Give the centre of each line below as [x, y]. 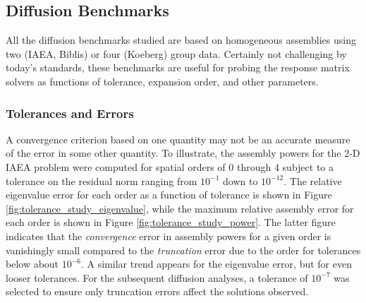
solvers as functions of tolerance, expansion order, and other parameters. [162, 81]
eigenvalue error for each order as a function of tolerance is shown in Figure [169, 195]
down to [240, 180]
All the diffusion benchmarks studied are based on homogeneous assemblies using [181, 40]
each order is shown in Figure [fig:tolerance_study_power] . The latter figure [171, 222]
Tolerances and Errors [70, 113]
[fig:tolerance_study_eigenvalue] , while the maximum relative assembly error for [180, 208]
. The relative [313, 180]
